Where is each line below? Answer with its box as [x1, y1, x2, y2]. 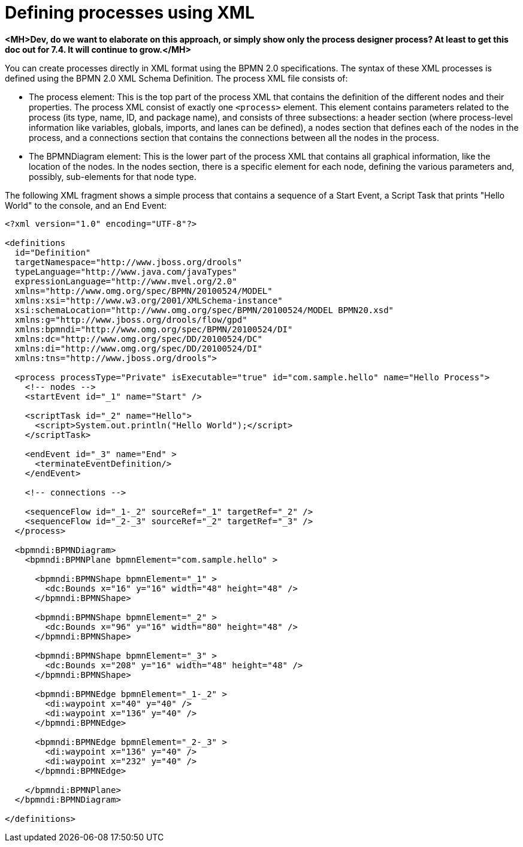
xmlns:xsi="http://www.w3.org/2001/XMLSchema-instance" [14, 295, 283, 305]
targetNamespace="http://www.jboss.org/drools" [14, 257, 243, 267]
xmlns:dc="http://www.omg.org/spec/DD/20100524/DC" [14, 334, 262, 344]
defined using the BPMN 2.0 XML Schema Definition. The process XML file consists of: [5, 73, 348, 83]
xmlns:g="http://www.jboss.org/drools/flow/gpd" [14, 314, 247, 325]
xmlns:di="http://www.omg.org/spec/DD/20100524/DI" [14, 343, 262, 353]
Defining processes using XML [5, 2, 255, 23]
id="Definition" [14, 247, 91, 257]
